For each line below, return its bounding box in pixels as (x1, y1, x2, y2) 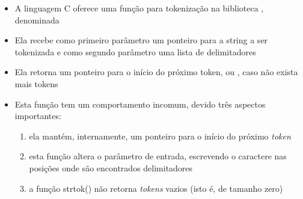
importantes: (14, 109, 61, 122)
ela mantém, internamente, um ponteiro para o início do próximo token (29, 129, 291, 142)
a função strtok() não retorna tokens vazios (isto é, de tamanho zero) (29, 182, 283, 194)
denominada (14, 13, 60, 26)
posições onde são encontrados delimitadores (29, 161, 193, 174)
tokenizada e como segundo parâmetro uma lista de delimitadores (14, 45, 256, 58)
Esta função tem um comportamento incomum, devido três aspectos (14, 97, 266, 110)
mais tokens (14, 77, 58, 90)
